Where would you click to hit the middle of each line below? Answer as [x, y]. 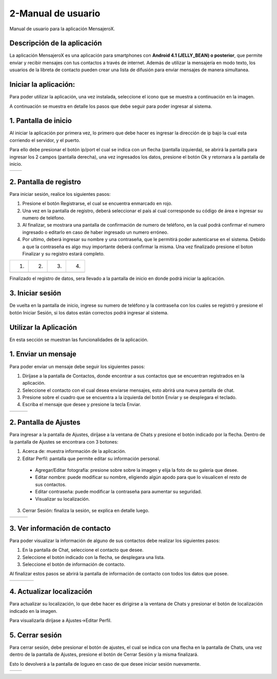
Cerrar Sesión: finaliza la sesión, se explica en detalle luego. [86, 510]
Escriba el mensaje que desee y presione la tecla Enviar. [82, 405]
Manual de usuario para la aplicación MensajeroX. [62, 29]
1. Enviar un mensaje [43, 354]
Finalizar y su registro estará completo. [64, 254]
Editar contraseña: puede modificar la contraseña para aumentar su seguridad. [118, 492]
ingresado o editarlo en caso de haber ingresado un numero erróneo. [95, 232]
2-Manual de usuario [55, 13]
